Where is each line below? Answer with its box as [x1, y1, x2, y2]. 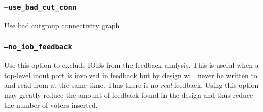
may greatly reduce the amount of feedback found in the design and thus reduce [4, 89, 253, 100]
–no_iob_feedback [4, 43, 72, 51]
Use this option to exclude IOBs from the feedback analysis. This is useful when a [4, 60, 259, 70]
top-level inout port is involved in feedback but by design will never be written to [4, 69, 257, 80]
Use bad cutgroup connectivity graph [4, 20, 120, 30]
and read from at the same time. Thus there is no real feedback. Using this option [4, 80, 259, 90]
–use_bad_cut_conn [4, 3, 77, 11]
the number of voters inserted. [4, 99, 98, 110]
